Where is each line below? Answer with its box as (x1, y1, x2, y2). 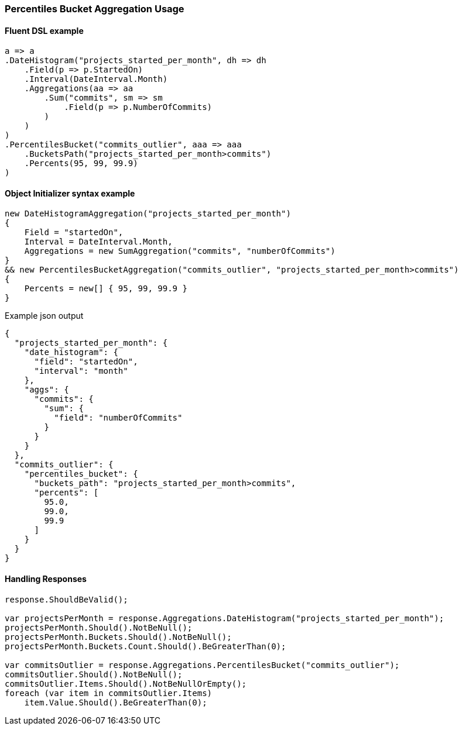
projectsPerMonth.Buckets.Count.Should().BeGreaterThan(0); (5, 641, 286, 651)
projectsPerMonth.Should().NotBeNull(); (5, 622, 193, 632)
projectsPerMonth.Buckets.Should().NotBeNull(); (5, 632, 232, 642)
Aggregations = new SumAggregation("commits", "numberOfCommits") (24, 246, 336, 256)
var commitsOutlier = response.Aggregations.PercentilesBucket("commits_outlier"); (5, 660, 400, 670)
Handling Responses (5, 574, 87, 584)
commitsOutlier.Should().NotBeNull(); (5, 669, 183, 679)
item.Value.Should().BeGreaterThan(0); (24, 697, 207, 707)
